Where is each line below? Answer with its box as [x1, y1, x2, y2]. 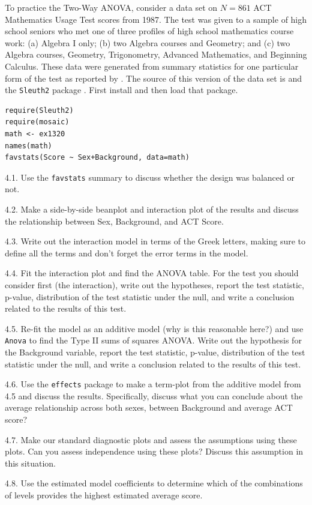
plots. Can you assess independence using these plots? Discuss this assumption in [5, 445, 304, 458]
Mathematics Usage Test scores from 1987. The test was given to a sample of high [5, 13, 307, 25]
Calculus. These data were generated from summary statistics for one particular [5, 59, 299, 72]
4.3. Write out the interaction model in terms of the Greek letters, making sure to [5, 235, 306, 247]
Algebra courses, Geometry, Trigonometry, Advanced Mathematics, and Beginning [5, 48, 307, 61]
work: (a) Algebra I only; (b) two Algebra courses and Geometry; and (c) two [5, 36, 290, 49]
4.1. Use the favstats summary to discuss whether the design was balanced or [5, 171, 295, 183]
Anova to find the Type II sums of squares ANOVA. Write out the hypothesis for [5, 334, 302, 346]
